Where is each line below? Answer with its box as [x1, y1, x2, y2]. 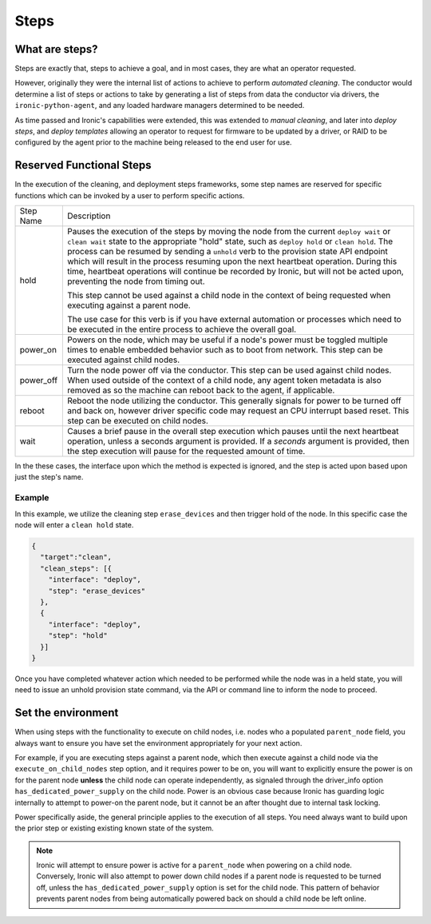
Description [66, 210, 111, 221]
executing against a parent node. [66, 300, 191, 311]
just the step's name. [14, 472, 84, 482]
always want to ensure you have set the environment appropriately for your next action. [14, 738, 302, 747]
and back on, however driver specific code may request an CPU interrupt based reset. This [66, 405, 409, 416]
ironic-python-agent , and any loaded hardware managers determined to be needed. [14, 101, 305, 110]
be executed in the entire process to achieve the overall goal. [66, 324, 297, 335]
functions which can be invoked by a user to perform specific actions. [14, 190, 245, 200]
